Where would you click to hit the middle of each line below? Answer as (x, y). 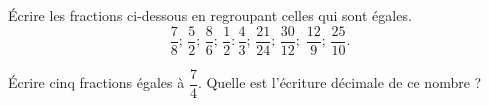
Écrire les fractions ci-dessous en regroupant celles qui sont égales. (210, 15)
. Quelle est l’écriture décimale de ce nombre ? (339, 82)
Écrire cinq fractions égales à (96, 82)
